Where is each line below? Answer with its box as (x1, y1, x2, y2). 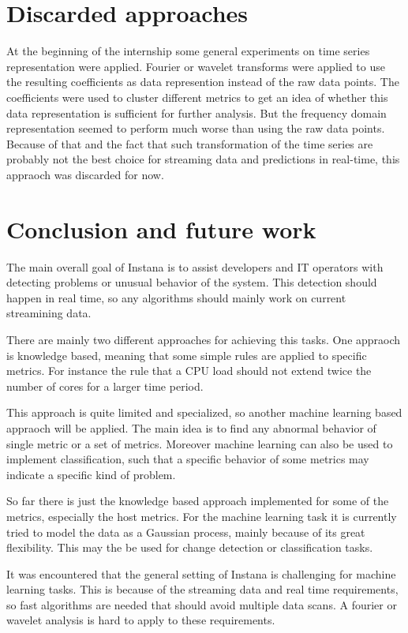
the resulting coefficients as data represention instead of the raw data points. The (6, 73, 399, 90)
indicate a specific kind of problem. (6, 466, 176, 482)
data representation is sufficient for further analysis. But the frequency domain (6, 104, 387, 121)
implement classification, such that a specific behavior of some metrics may (6, 451, 369, 467)
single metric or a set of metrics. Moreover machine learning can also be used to (6, 435, 393, 451)
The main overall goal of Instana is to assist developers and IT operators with (6, 258, 384, 275)
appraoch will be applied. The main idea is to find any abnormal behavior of (6, 419, 376, 436)
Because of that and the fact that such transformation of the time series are (6, 135, 373, 152)
